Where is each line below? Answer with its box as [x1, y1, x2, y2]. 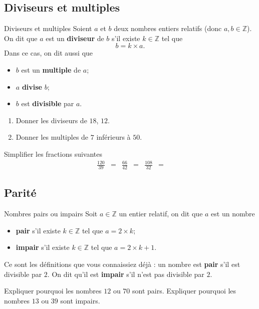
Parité [4, 185, 37, 200]
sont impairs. [60, 295, 100, 305]
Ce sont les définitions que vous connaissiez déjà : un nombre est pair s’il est [4, 258, 240, 269]
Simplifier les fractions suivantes [4, 148, 102, 159]
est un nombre [211, 208, 255, 219]
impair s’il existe [16, 242, 70, 252]
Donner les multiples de [16, 132, 89, 142]
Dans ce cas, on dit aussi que [4, 48, 93, 58]
